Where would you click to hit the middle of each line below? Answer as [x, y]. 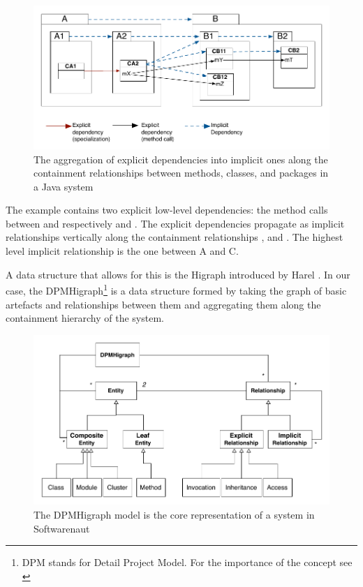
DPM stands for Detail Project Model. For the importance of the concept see [187, 562]
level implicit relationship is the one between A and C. [122, 251]
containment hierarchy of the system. [85, 318]
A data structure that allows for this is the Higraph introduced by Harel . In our [178, 274]
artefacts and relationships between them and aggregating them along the [163, 304]
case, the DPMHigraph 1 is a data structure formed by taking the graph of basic [176, 289]
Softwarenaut [62, 528]
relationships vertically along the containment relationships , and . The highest [175, 237]
